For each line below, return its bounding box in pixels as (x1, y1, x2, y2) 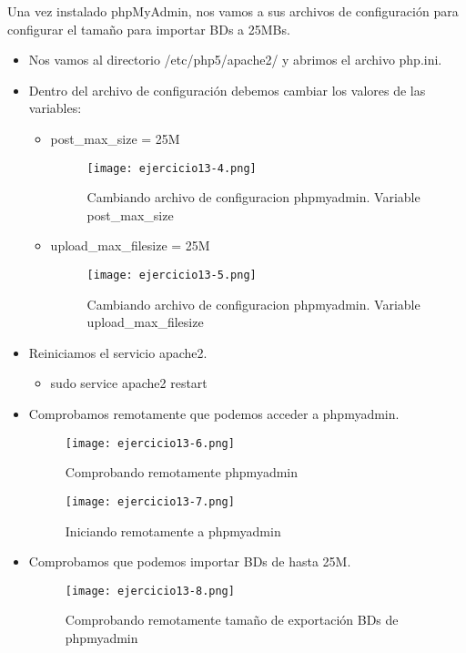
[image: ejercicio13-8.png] (65, 584, 235, 597)
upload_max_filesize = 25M (50, 236, 210, 255)
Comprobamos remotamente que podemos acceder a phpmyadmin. (28, 404, 400, 423)
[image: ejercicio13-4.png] (86, 161, 257, 175)
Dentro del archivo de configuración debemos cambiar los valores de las (28, 80, 426, 99)
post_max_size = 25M (50, 128, 180, 148)
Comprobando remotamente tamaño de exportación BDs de (65, 610, 399, 629)
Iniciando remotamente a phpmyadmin (65, 521, 281, 540)
